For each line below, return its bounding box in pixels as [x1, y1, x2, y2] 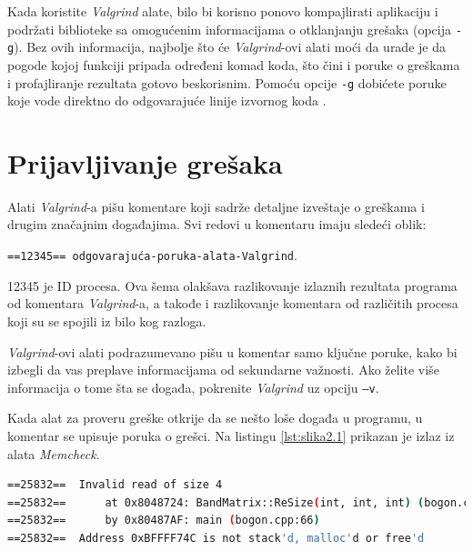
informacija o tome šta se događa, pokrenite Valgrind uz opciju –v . [7, 377, 379, 396]
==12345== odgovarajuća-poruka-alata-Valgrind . [7, 245, 297, 265]
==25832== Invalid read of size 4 [7, 478, 223, 492]
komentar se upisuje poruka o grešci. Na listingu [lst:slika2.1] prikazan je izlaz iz [7, 426, 455, 445]
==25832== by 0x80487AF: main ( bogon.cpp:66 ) [7, 514, 320, 527]
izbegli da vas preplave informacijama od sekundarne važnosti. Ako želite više [7, 360, 439, 379]
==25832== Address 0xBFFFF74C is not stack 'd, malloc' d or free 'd [7, 531, 425, 545]
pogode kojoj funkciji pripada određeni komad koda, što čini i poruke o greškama [7, 55, 460, 74]
